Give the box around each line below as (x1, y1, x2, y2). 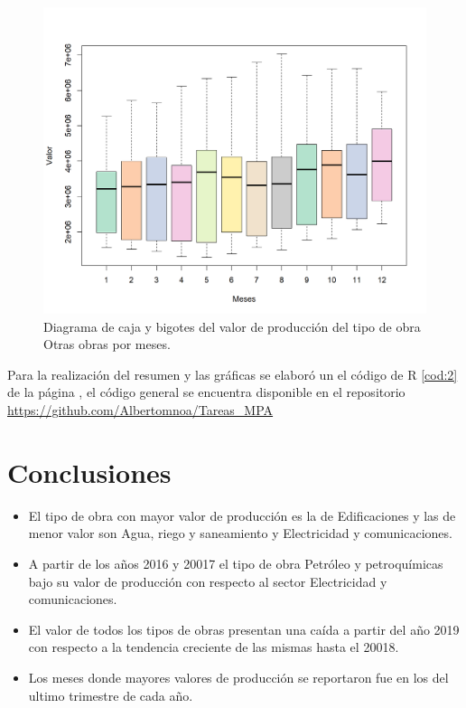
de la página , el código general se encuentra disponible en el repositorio (7, 382, 405, 401)
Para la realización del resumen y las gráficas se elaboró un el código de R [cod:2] (7, 364, 458, 383)
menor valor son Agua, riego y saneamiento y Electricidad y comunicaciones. (28, 524, 452, 543)
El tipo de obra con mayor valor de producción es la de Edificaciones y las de (28, 505, 456, 524)
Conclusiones (7, 453, 172, 490)
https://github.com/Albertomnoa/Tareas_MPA (7, 401, 274, 420)
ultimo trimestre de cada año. (28, 685, 193, 704)
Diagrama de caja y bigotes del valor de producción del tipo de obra (43, 316, 421, 335)
